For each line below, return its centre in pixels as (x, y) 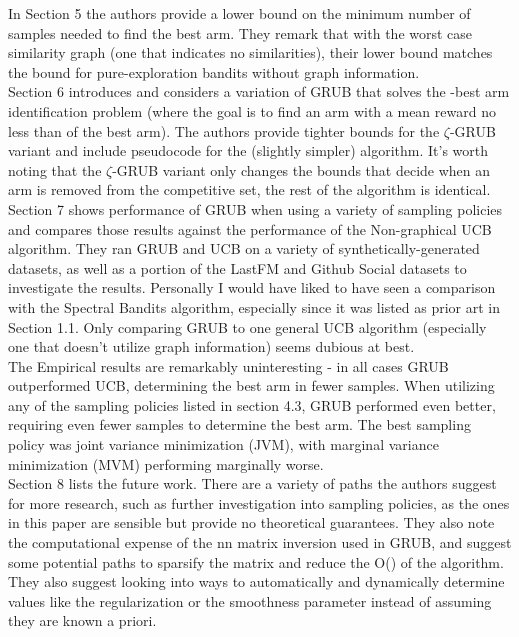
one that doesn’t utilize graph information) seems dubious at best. (211, 346)
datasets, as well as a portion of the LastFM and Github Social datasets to (237, 267)
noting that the (55, 169)
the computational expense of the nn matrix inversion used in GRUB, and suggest (260, 542)
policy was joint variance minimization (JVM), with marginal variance (223, 444)
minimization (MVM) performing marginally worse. (166, 463)
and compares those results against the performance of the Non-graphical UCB (250, 228)
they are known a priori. (82, 620)
